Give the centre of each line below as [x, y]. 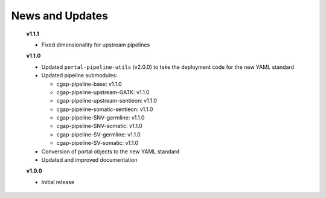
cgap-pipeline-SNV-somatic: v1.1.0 [100, 126]
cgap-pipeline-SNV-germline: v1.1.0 [101, 118]
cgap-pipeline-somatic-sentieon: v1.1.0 [105, 109]
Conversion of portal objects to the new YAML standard [110, 152]
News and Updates [60, 16]
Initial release [58, 182]
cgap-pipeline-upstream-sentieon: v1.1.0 [107, 101]
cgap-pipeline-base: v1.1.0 [89, 84]
